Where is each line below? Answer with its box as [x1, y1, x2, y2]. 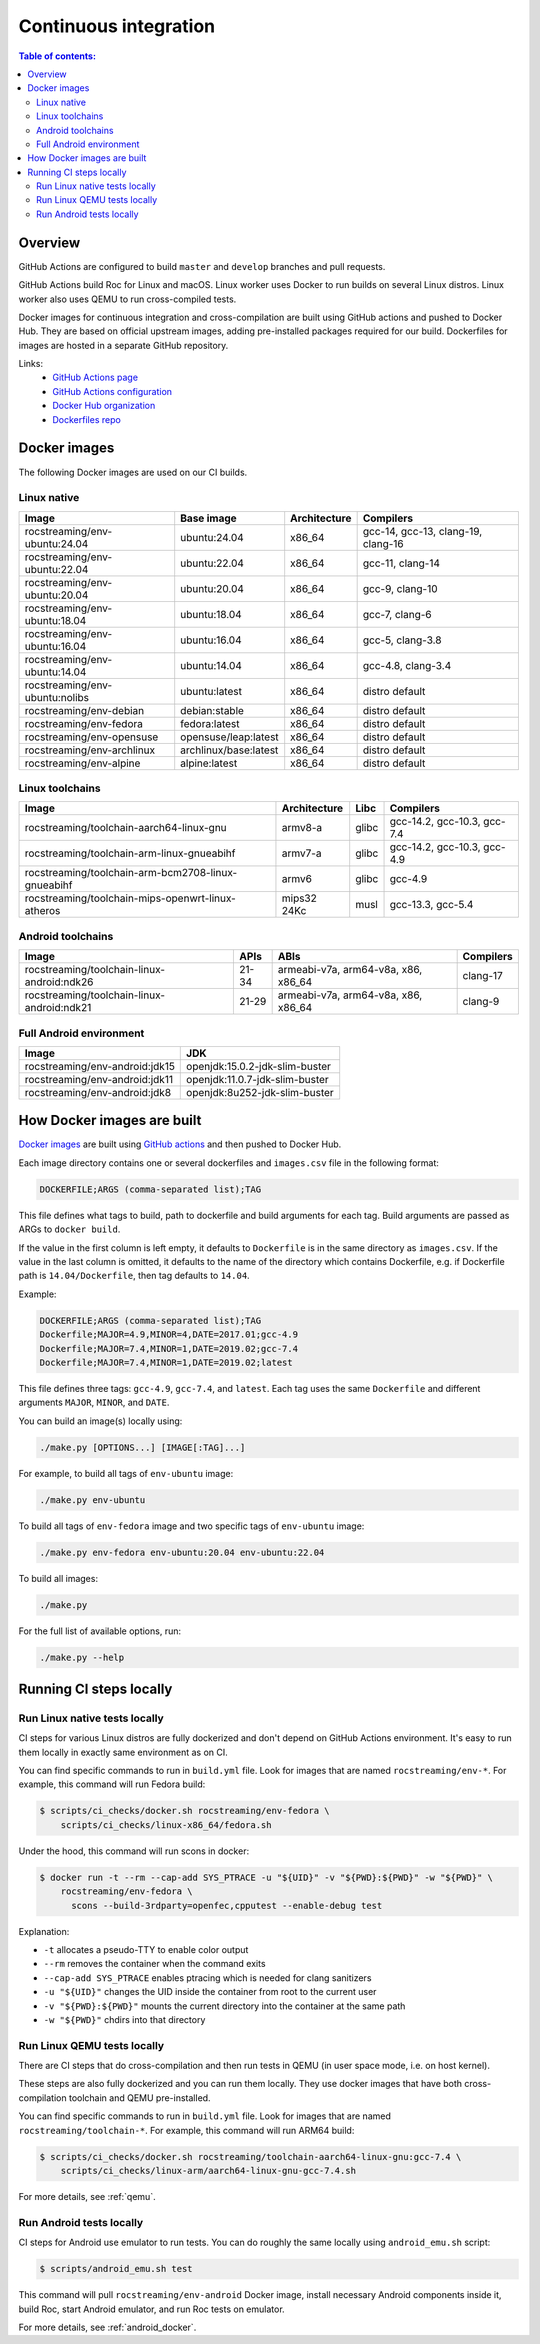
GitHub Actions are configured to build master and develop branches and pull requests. [18, 260, 386, 272]
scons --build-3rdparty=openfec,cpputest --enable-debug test [71, 1900, 383, 1911]
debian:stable [180, 703, 245, 717]
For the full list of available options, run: [18, 1625, 182, 1637]
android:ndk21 [24, 1001, 92, 1015]
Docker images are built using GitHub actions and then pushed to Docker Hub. [18, 1138, 342, 1150]
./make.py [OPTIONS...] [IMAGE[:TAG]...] [39, 1441, 246, 1453]
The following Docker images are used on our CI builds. [18, 466, 248, 478]
